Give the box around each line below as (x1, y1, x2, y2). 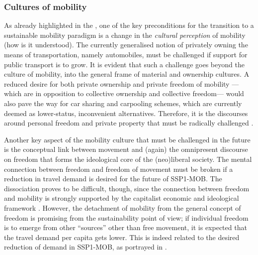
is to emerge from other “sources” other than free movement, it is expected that (4, 222, 247, 233)
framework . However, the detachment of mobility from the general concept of (4, 202, 241, 213)
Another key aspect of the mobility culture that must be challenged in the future (4, 134, 251, 144)
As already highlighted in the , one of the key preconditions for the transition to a (4, 20, 254, 30)
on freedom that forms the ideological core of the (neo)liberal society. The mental (4, 153, 252, 164)
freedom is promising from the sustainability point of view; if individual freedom (4, 212, 249, 223)
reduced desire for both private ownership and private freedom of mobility (4, 78, 230, 89)
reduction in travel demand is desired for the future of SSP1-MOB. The (4, 173, 222, 184)
